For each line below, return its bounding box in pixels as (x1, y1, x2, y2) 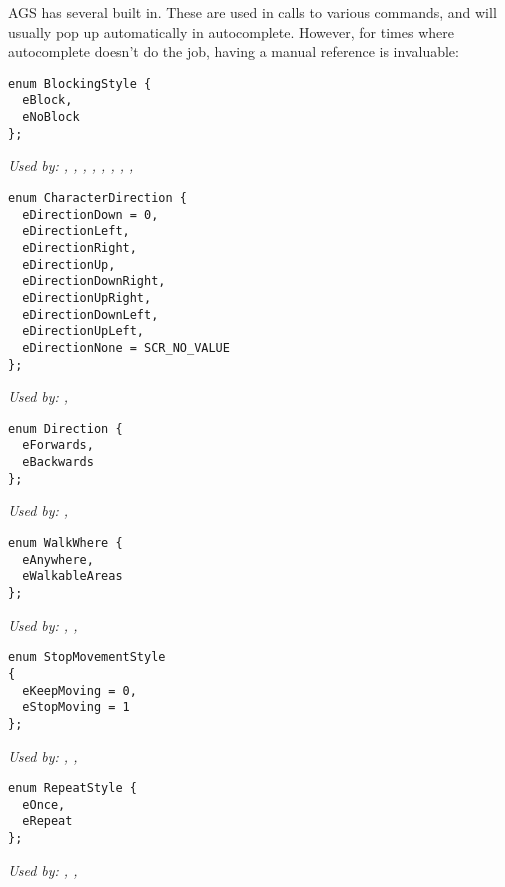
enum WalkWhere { (8, 536, 123, 551)
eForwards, (22, 438, 94, 453)
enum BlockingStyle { (8, 76, 152, 91)
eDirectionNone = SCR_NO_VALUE (22, 340, 230, 355)
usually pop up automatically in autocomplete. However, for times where (8, 21, 454, 42)
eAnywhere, (22, 552, 94, 567)
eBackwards (22, 455, 94, 470)
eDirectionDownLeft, (22, 307, 159, 322)
